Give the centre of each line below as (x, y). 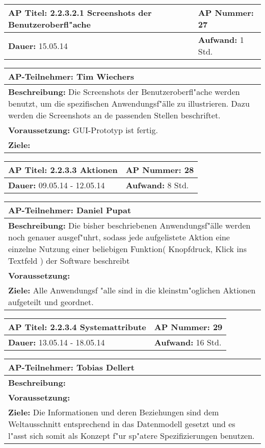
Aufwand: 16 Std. (188, 342)
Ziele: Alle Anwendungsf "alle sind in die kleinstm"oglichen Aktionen (132, 290)
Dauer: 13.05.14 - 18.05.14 (57, 342)
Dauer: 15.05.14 (38, 45)
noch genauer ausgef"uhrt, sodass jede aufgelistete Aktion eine (119, 237)
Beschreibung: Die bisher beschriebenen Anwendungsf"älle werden (129, 225)
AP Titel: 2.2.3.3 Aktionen (63, 170)
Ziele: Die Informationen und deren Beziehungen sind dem (114, 412)
